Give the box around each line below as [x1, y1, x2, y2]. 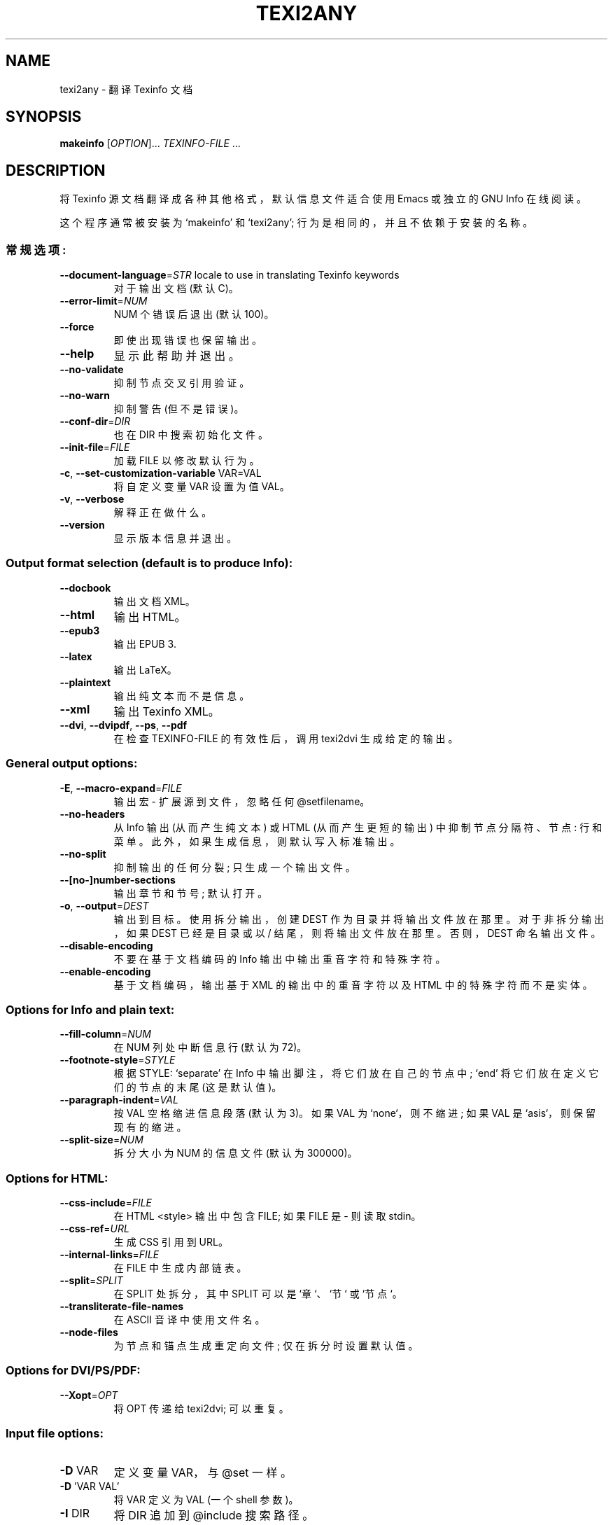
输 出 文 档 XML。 [113, 594, 195, 607]
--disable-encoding [59, 939, 153, 952]
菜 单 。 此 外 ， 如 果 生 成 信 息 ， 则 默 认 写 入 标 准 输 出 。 [113, 835, 400, 847]
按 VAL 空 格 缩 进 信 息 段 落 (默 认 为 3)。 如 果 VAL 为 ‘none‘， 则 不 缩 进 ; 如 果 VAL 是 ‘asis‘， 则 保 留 [113, 1107, 596, 1120]
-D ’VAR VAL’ [59, 1479, 120, 1492]
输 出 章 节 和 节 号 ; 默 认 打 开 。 [113, 886, 268, 899]
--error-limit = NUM [59, 295, 148, 307]
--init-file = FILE [59, 441, 130, 454]
